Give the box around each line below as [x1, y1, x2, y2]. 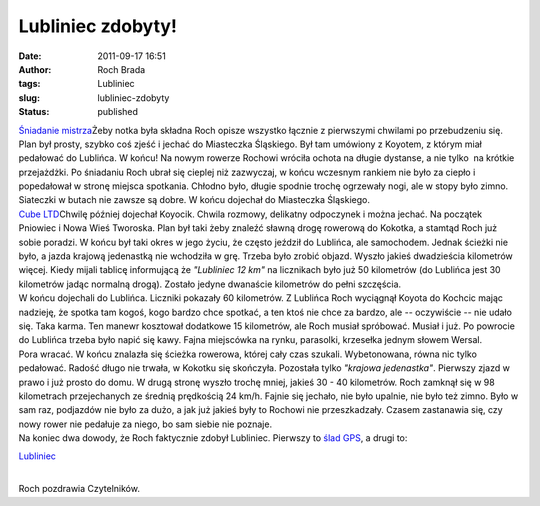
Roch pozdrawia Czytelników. [18, 483, 140, 495]
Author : [18, 63, 52, 75]
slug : [18, 91, 40, 104]
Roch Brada [97, 63, 146, 75]
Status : [18, 106, 50, 118]
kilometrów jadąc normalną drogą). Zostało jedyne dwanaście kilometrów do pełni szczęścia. [18, 278, 402, 290]
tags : [18, 78, 41, 90]
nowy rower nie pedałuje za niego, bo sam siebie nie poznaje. [18, 418, 273, 430]
